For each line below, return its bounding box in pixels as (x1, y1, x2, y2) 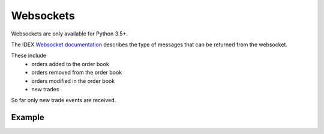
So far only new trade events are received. (11, 97, 116, 104)
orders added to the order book (31, 60, 109, 67)
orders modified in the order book (31, 77, 115, 84)
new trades (31, 85, 59, 93)
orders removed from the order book (31, 69, 122, 76)
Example (11, 112, 44, 123)
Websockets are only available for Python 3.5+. (11, 30, 128, 37)
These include (11, 52, 47, 59)
